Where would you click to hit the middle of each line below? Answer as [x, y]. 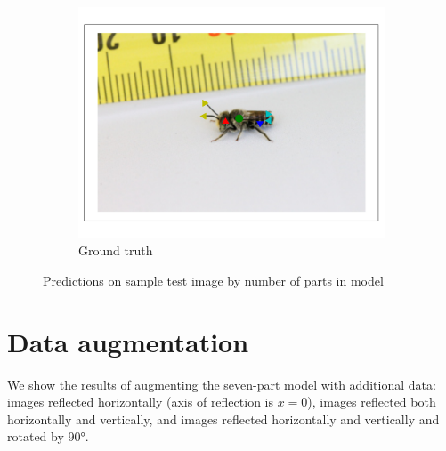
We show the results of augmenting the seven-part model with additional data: [222, 384]
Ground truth [116, 250]
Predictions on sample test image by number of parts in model [213, 280]
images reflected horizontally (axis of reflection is [140, 402]
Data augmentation [128, 341]
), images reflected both [372, 402]
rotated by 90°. [48, 436]
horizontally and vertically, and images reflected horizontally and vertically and [223, 419]
